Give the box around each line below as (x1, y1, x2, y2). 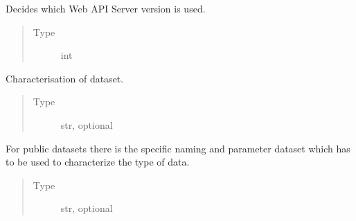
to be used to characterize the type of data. (6, 154, 190, 169)
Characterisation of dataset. (6, 71, 124, 85)
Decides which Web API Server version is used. (6, 1, 206, 15)
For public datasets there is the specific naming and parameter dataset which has (6, 141, 350, 155)
